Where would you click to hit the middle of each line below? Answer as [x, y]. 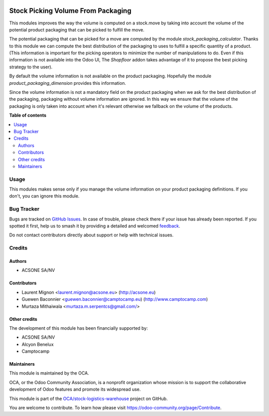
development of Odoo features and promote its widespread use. [75, 390]
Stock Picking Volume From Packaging [70, 11]
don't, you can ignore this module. [44, 196]
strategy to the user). [31, 67]
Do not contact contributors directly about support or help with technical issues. [91, 235]
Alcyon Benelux [38, 344]
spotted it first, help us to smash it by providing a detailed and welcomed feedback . [95, 226]
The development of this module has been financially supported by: [78, 328]
